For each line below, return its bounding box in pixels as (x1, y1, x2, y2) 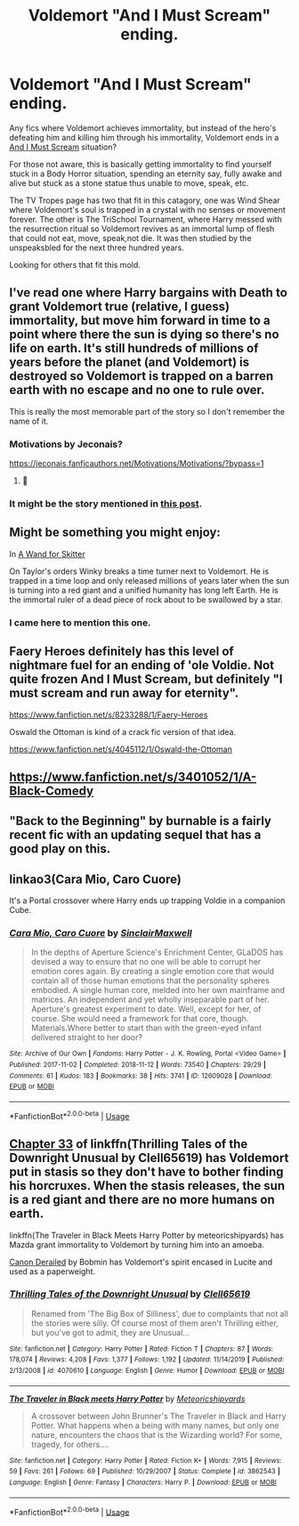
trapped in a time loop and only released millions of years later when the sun (9, 575, 290, 585)
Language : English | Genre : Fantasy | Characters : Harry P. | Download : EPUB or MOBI (9, 1478, 278, 1487)
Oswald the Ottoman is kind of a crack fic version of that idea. (9, 726, 237, 737)
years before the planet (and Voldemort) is (9, 355, 250, 370)
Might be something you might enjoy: (9, 525, 221, 540)
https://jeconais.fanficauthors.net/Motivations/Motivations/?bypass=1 (9, 458, 264, 469)
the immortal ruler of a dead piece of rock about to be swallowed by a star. (9, 593, 283, 605)
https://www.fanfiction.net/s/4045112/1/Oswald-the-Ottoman (9, 744, 233, 755)
